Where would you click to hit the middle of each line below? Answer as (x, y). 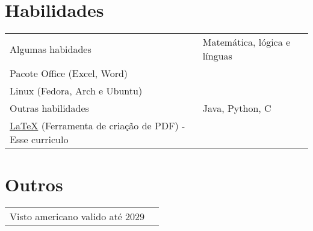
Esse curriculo (39, 140)
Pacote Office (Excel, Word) (69, 73)
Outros (34, 184)
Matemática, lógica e (246, 42)
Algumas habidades (51, 49)
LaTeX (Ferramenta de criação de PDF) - (98, 126)
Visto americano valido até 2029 (77, 217)
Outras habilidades (49, 108)
